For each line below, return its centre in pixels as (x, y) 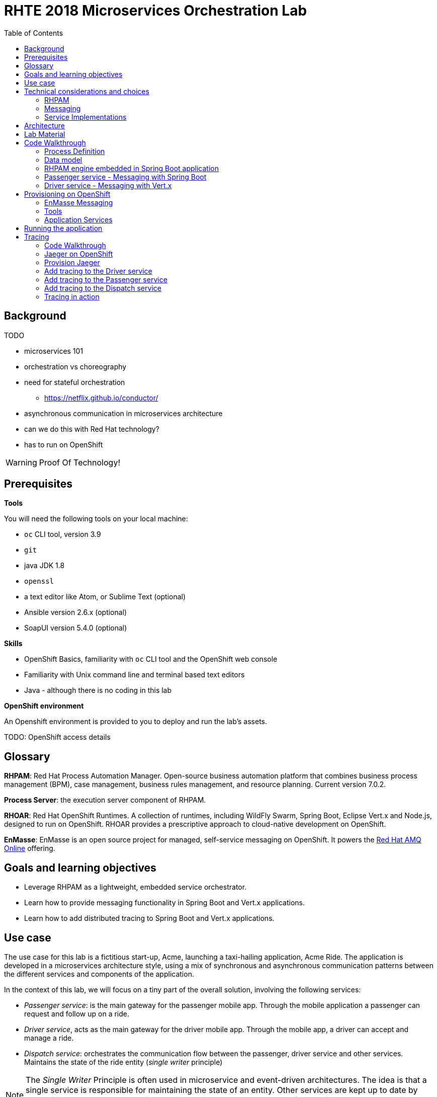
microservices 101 (54, 351)
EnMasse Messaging (79, 202)
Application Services (78, 219)
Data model (63, 160)
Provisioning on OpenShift (67, 194)
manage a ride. (49, 1038)
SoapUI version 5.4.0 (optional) (76, 628)
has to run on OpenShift (64, 444)
